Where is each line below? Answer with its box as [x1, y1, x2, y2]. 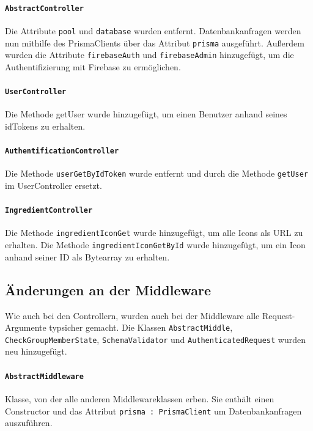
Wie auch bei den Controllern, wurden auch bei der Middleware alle [5, 309, 260, 322]
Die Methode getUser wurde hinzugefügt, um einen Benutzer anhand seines [5, 108, 287, 120]
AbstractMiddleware [5, 372, 84, 381]
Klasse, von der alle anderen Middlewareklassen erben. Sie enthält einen [5, 392, 274, 405]
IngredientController [5, 206, 93, 215]
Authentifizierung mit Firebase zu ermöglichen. [5, 60, 181, 73]
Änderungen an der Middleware [5, 280, 212, 299]
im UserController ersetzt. [5, 179, 102, 191]
